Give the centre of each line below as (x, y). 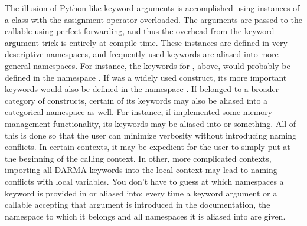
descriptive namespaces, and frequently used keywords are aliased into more (142, 54)
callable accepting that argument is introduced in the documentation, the (138, 204)
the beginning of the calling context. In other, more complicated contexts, (138, 158)
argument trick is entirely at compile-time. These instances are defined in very (146, 42)
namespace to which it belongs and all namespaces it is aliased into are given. (145, 216)
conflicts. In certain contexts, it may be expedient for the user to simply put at (148, 147)
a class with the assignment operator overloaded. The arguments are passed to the (153, 19)
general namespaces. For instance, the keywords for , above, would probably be (148, 65)
